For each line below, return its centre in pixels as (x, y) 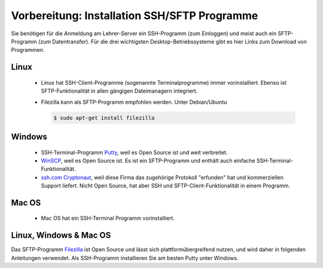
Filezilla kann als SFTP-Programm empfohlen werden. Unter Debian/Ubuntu (134, 102)
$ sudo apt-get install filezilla (104, 118)
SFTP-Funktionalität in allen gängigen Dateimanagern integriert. (119, 91)
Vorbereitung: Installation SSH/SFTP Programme (135, 16)
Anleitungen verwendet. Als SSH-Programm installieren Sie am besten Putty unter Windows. (125, 258)
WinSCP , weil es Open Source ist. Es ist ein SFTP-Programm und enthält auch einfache (148, 161)
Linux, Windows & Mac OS (61, 235)
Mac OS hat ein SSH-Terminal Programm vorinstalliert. (108, 218)
